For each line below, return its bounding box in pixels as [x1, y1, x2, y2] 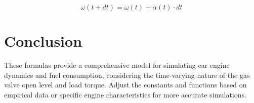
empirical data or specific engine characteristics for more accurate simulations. [4, 89, 246, 99]
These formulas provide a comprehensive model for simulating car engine [4, 60, 230, 70]
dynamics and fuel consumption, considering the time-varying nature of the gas [4, 69, 250, 80]
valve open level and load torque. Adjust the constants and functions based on [4, 79, 247, 90]
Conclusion [4, 31, 82, 51]
